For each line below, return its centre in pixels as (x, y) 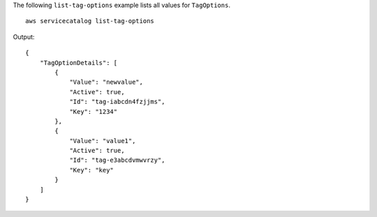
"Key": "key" (92, 170)
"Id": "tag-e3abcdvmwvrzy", (117, 160)
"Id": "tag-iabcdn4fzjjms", (117, 102)
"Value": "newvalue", (106, 82)
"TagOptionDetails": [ (79, 62)
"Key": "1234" (94, 111)
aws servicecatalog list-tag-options (90, 21)
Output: (24, 37)
